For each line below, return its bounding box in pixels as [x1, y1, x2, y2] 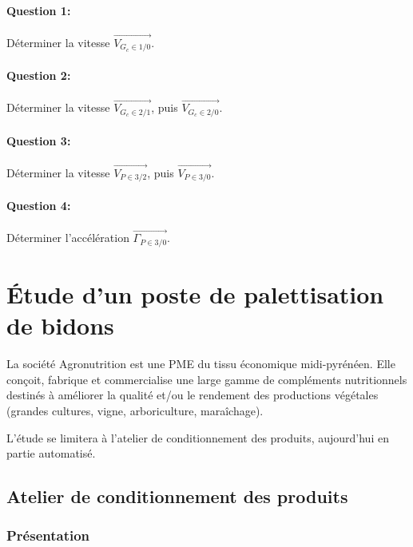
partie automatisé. [6, 445, 96, 462]
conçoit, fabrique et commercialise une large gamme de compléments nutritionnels [6, 371, 407, 387]
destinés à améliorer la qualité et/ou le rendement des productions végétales [6, 386, 379, 403]
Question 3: [6, 132, 71, 149]
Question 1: [6, 2, 71, 18]
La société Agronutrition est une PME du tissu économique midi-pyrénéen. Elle [6, 355, 395, 372]
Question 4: [6, 197, 71, 213]
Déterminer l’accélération [6, 229, 129, 246]
